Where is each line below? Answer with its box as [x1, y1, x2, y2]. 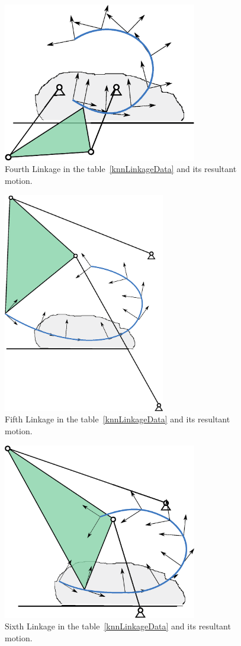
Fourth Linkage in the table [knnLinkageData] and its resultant [5, 163, 237, 175]
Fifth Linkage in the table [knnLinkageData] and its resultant [5, 413, 230, 425]
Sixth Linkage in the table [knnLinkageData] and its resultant [5, 620, 231, 632]
